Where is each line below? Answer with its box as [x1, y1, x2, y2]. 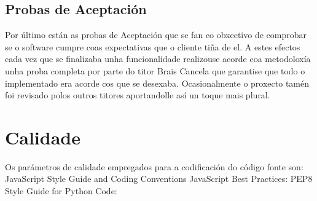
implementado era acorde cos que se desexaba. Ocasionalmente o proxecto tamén [5, 76, 310, 89]
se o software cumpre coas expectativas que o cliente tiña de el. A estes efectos [5, 40, 300, 53]
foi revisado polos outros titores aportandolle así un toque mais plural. [5, 89, 270, 101]
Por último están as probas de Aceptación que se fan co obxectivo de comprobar [5, 28, 307, 41]
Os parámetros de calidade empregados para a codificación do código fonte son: [5, 160, 303, 173]
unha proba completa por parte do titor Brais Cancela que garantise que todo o [5, 64, 305, 77]
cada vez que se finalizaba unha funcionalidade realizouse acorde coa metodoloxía [5, 52, 311, 65]
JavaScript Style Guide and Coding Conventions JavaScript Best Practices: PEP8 [5, 172, 313, 185]
